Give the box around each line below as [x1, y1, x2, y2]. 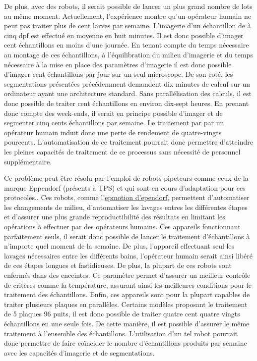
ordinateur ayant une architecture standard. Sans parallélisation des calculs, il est [4, 88, 252, 99]
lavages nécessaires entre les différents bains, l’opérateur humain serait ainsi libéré [4, 250, 253, 260]
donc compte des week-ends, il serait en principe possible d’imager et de [4, 107, 223, 118]
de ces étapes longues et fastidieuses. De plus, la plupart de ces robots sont [4, 260, 232, 270]
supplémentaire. [4, 156, 52, 166]
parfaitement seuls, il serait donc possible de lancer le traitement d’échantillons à [4, 231, 250, 241]
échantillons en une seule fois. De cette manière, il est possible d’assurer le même [4, 318, 250, 328]
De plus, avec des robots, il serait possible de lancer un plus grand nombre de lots [4, 1, 253, 11]
